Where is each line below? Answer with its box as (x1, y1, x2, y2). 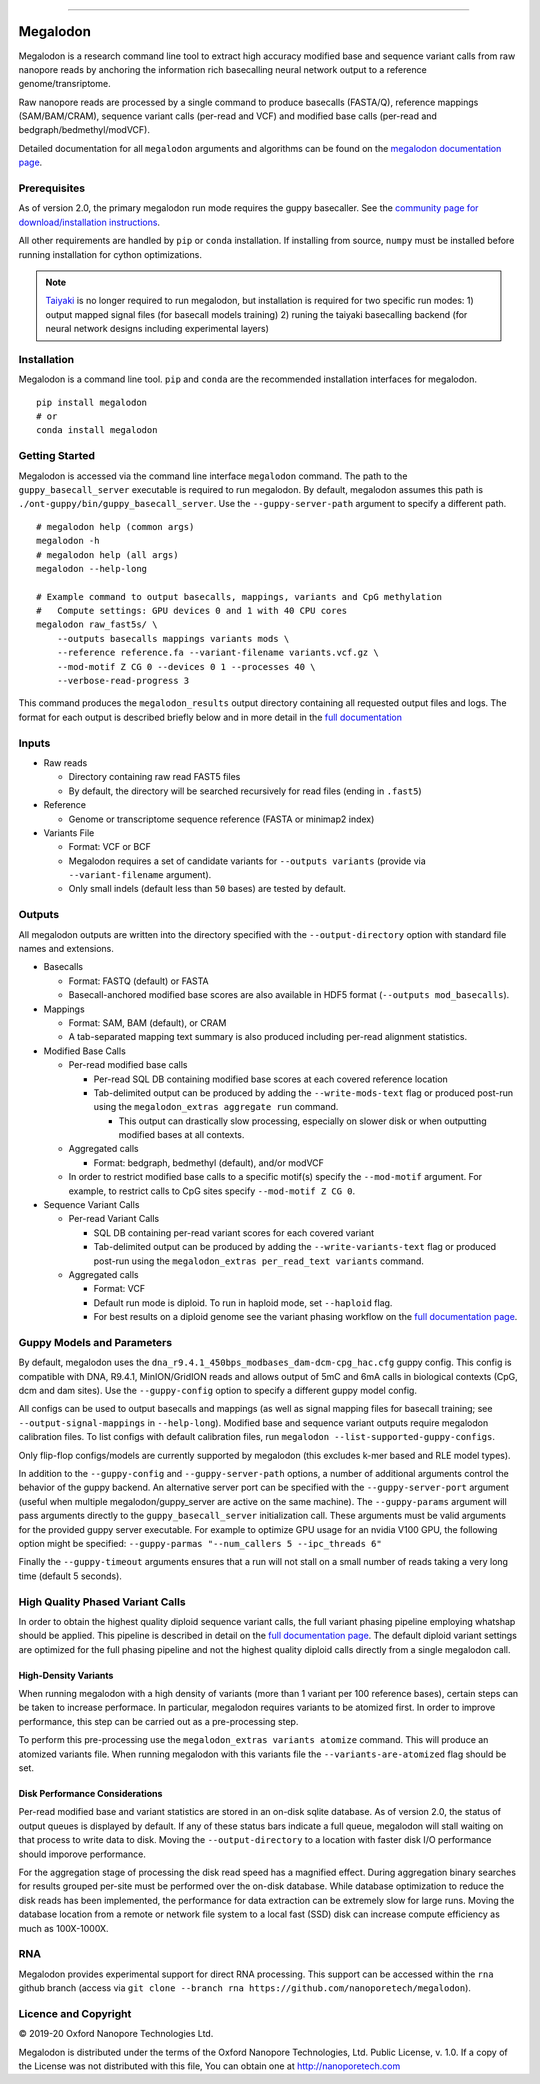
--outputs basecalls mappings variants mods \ (56, 633, 290, 644)
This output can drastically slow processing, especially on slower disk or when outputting (118, 1115, 487, 1127)
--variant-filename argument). (68, 869, 212, 881)
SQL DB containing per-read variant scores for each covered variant (93, 1226, 375, 1239)
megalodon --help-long (36, 563, 148, 574)
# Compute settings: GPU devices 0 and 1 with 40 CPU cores (36, 605, 348, 617)
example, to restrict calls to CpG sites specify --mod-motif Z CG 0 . (68, 1185, 356, 1197)
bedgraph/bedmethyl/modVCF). (18, 124, 150, 136)
